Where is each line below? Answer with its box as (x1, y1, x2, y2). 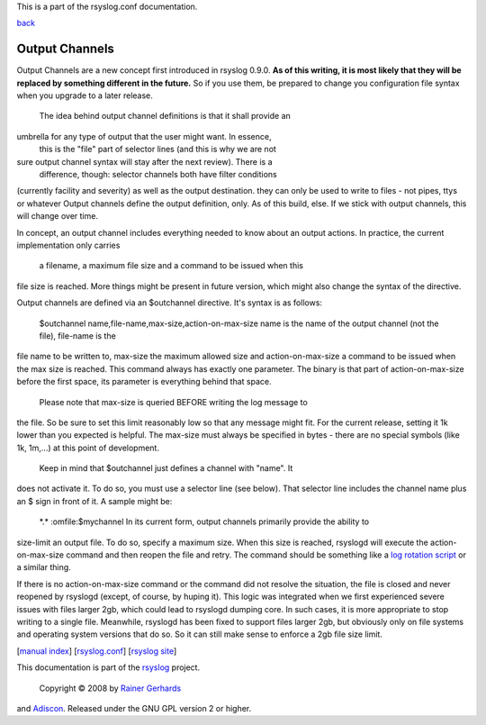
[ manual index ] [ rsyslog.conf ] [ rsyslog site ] (16, 645, 177, 657)
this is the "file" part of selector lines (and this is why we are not (39, 144, 276, 155)
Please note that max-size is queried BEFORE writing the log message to (39, 396, 308, 407)
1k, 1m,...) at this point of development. (16, 442, 159, 453)
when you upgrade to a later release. (16, 90, 153, 101)
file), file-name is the (39, 330, 116, 341)
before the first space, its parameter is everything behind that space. (16, 376, 272, 387)
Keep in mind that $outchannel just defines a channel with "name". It (39, 463, 293, 474)
